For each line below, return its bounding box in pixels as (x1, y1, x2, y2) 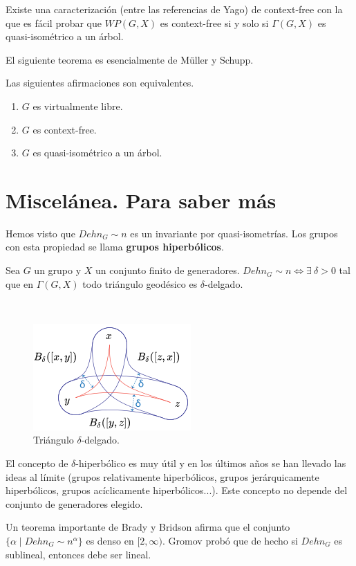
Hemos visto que (6, 226, 75, 240)
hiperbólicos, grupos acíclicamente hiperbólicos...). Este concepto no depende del (6, 483, 348, 497)
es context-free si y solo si (160, 15, 269, 30)
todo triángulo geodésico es (82, 276, 198, 291)
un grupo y (34, 263, 82, 277)
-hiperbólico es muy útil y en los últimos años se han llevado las (75, 456, 346, 471)
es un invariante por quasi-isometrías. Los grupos (130, 226, 338, 240)
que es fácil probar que (6, 15, 102, 30)
